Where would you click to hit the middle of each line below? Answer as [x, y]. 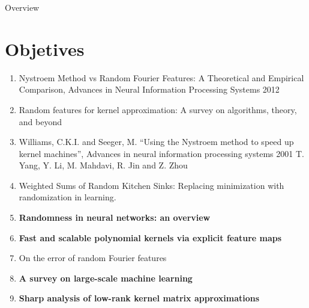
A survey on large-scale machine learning [106, 278]
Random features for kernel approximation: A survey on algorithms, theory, [158, 109]
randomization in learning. [67, 197]
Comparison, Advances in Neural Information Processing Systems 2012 [149, 89]
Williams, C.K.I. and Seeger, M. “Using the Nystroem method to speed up [156, 142]
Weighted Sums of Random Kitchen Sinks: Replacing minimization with [151, 185]
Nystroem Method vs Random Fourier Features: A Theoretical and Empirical [161, 77]
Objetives [45, 48]
